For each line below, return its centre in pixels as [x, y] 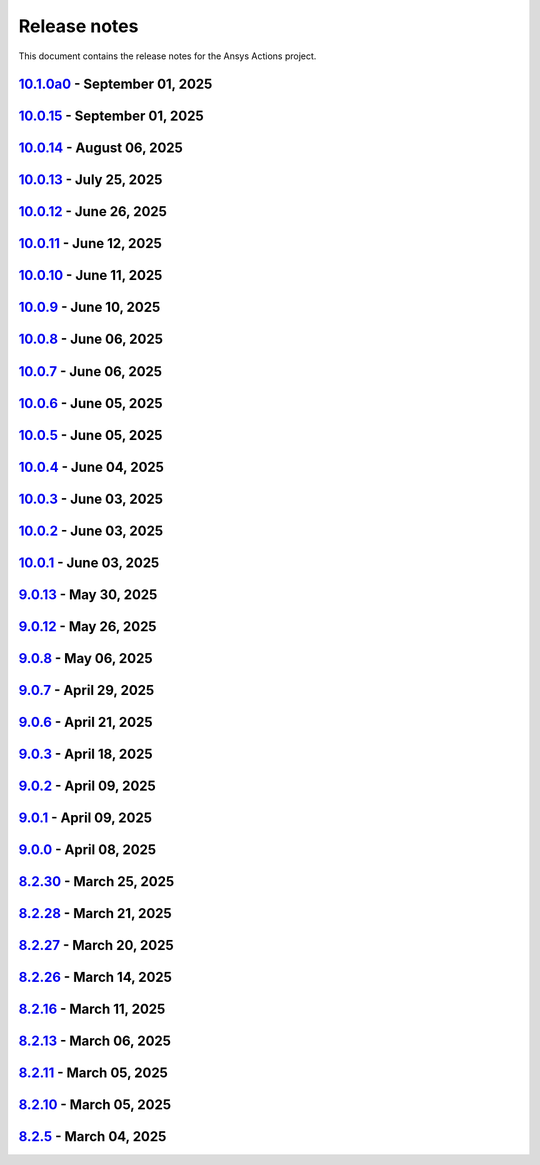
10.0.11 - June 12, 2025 [90, 243]
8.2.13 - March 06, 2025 [95, 1040]
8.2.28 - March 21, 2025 [95, 913]
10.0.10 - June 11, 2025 [90, 275]
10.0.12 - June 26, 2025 [92, 211]
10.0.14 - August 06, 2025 [101, 148]
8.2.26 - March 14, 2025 [95, 976]
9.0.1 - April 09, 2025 [85, 817]
